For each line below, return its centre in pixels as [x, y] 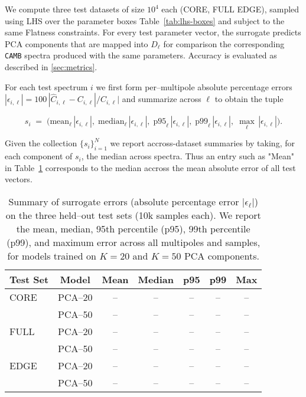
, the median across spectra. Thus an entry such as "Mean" [188, 156]
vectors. [19, 179]
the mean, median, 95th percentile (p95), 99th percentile [133, 229]
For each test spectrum [46, 86]
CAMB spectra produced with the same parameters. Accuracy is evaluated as [141, 55]
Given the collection [41, 143]
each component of [39, 156]
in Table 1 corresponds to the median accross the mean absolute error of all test [150, 167]
